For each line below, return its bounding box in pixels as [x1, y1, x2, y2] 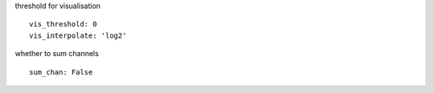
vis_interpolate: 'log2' [29, 30, 127, 40]
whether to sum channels [14, 49, 100, 59]
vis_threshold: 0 [29, 20, 97, 29]
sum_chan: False [29, 67, 93, 76]
